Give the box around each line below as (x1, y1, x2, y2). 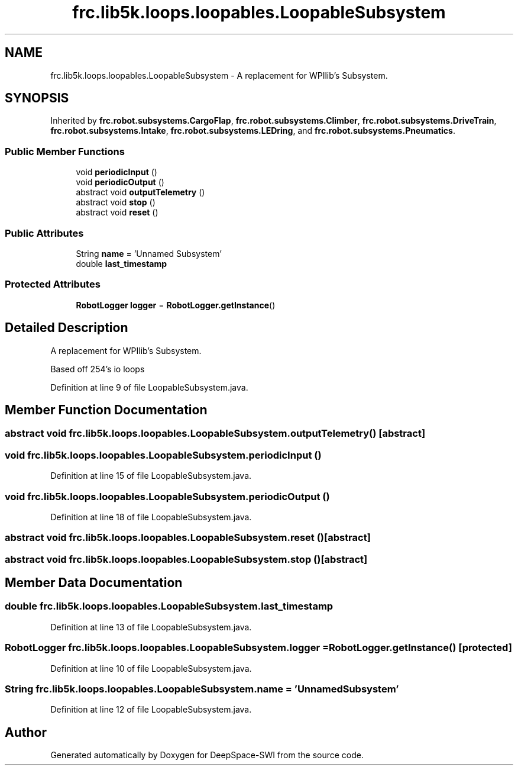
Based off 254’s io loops (50, 363, 145, 374)
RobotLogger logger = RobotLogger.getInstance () (76, 299, 276, 310)
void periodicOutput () (76, 177, 164, 188)
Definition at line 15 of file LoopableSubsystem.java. (50, 471, 252, 481)
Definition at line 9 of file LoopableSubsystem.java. (50, 382, 248, 392)
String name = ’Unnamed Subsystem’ (76, 248, 222, 259)
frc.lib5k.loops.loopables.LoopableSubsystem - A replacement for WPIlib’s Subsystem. (50, 70, 388, 80)
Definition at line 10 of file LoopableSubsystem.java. (50, 663, 252, 674)
